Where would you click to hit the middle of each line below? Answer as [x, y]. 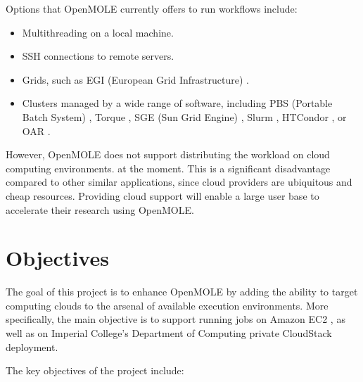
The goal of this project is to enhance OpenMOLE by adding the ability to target [182, 292]
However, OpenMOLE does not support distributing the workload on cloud [168, 154]
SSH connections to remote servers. [98, 56]
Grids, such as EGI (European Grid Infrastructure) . [135, 79]
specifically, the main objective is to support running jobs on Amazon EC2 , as [176, 319]
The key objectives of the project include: [95, 370]
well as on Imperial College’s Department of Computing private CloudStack [169, 333]
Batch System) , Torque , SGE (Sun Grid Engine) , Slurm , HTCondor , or [184, 116]
